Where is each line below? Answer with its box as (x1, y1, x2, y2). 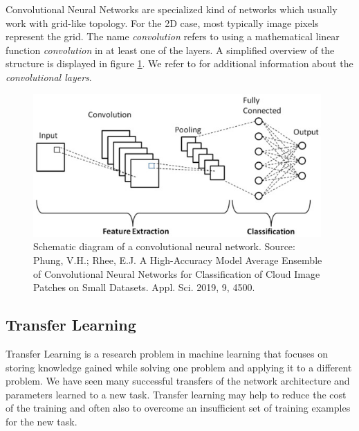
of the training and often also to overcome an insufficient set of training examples (6, 401, 351, 415)
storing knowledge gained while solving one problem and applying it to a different (6, 360, 352, 374)
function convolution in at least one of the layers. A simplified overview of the (6, 42, 335, 57)
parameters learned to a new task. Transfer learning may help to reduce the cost (6, 387, 347, 401)
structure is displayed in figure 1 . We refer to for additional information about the (6, 56, 353, 71)
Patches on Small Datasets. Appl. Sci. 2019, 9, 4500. (33, 280, 255, 294)
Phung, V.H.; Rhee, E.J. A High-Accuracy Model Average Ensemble (33, 252, 322, 267)
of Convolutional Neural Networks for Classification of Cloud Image (33, 266, 320, 281)
